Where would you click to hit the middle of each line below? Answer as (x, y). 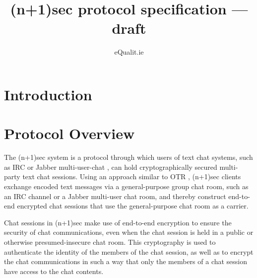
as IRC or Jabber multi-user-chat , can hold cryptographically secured (111, 167)
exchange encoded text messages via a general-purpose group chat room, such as (126, 186)
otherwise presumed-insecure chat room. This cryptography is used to (110, 242)
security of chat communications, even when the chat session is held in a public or (129, 232)
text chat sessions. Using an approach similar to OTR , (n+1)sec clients (132, 176)
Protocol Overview (69, 133)
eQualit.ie (129, 52)
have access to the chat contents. (54, 271)
